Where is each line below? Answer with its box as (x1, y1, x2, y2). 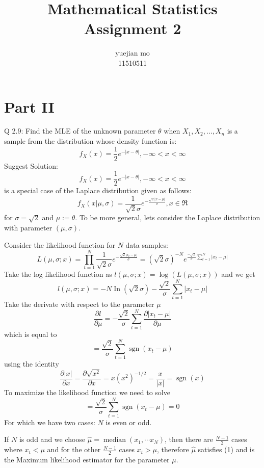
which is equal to (4, 328, 57, 339)
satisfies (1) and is (198, 444, 255, 455)
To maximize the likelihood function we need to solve (4, 386, 170, 397)
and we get (221, 269, 255, 279)
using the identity (4, 358, 59, 369)
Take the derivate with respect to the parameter (4, 299, 154, 309)
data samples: (125, 239, 168, 250)
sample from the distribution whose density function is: (4, 136, 177, 146)
